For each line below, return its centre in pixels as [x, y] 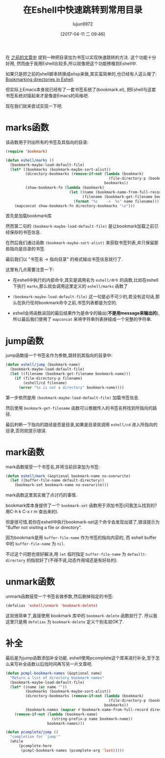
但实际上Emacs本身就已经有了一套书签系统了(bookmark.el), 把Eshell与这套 [81, 89]
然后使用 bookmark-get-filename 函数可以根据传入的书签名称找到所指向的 [79, 408]
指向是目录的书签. [28, 249]
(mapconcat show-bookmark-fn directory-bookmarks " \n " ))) [75, 206]
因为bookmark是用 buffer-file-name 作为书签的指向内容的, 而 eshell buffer [81, 538]
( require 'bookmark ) [27, 151]
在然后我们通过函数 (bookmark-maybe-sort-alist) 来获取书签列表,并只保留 [80, 243]
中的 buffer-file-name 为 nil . [35, 544]
